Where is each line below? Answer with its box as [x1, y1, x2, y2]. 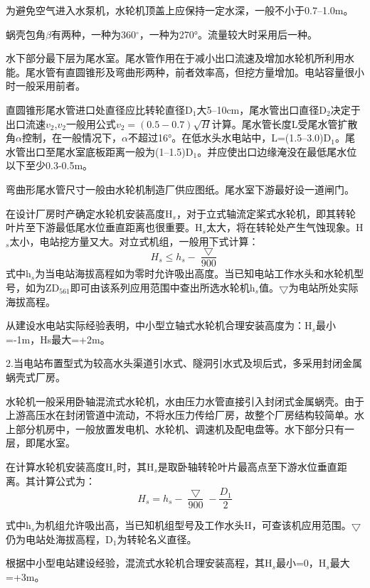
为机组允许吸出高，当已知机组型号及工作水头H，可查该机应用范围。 [35, 518, 351, 533]
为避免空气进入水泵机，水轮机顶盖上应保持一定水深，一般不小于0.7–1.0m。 [6, 3, 354, 17]
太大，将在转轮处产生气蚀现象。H [206, 220, 364, 235]
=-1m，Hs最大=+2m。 [6, 331, 110, 346]
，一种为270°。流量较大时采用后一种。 [139, 26, 318, 41]
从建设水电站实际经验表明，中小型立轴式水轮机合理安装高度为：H [6, 318, 312, 333]
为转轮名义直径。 [117, 531, 197, 546]
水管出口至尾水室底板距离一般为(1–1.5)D [6, 144, 194, 159]
